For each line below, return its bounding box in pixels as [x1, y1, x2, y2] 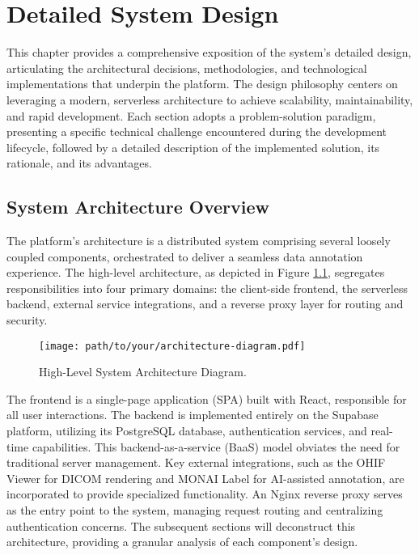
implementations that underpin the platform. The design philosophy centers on [6, 75, 398, 92]
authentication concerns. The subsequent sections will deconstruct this [6, 517, 356, 534]
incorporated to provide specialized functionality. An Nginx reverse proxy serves [6, 485, 403, 502]
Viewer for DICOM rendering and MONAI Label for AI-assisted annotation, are [6, 469, 404, 486]
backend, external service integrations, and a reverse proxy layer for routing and [6, 295, 404, 312]
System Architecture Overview [6, 194, 269, 219]
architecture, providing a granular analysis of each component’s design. [6, 533, 358, 550]
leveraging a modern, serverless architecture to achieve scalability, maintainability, [6, 91, 413, 108]
